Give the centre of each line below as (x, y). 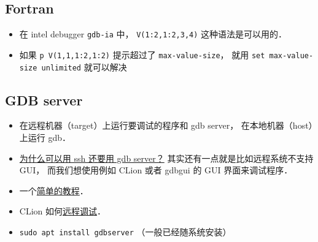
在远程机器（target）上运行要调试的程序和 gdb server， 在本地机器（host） (166, 125)
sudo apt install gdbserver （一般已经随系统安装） (125, 231)
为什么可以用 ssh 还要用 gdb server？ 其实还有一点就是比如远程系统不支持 (166, 158)
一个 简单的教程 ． (54, 190)
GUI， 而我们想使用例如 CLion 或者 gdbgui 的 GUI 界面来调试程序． (156, 170)
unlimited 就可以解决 (84, 66)
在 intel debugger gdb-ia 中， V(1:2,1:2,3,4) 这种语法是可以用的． (153, 34)
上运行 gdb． (45, 137)
